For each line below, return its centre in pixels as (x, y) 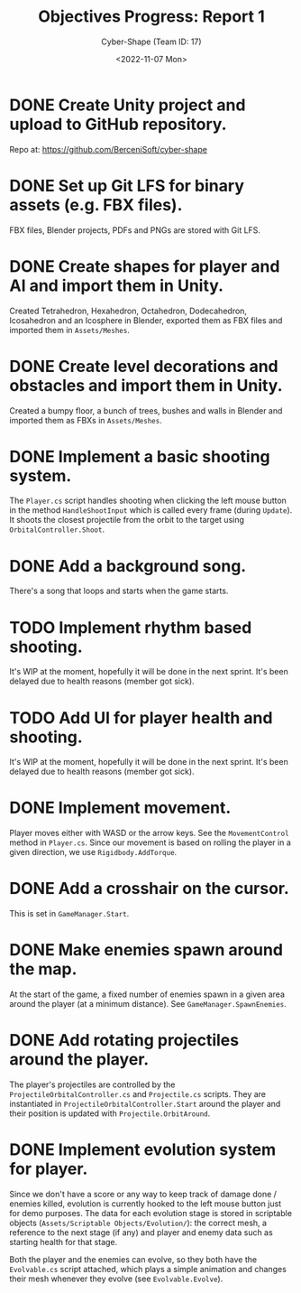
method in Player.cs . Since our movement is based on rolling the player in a (150, 842)
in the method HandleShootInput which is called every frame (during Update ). (151, 510)
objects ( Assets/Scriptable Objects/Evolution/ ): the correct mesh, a (138, 1223)
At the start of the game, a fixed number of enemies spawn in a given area (147, 994)
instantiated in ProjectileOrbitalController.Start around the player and (145, 1104)
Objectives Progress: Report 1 (151, 17)
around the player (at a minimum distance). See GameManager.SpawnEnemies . (148, 1004)
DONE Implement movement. (120, 808)
